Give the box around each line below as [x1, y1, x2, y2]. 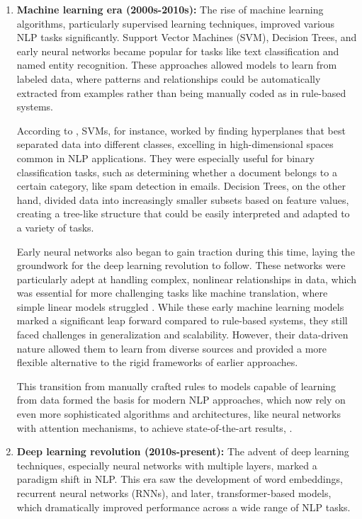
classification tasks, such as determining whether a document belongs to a [16, 164, 337, 179]
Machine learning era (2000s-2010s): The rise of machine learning [16, 2, 324, 16]
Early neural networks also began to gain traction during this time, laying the [16, 244, 355, 258]
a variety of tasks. [16, 219, 94, 234]
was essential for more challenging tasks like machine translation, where [16, 285, 328, 300]
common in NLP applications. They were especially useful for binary [16, 150, 315, 165]
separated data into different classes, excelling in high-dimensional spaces [16, 137, 334, 152]
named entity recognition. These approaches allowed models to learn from [16, 57, 337, 72]
